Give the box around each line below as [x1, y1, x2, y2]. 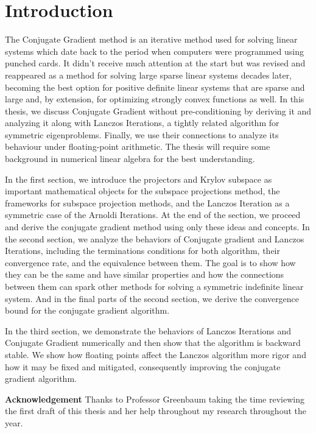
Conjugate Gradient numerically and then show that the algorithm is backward [5, 336, 301, 349]
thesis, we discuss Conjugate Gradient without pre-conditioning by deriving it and [5, 104, 312, 117]
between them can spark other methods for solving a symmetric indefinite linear [5, 280, 304, 292]
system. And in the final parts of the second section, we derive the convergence [5, 292, 300, 305]
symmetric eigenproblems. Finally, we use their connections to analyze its [5, 128, 279, 141]
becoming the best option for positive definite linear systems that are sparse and [5, 80, 305, 93]
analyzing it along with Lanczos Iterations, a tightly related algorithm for [5, 116, 279, 129]
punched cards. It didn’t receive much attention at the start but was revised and [5, 57, 306, 69]
